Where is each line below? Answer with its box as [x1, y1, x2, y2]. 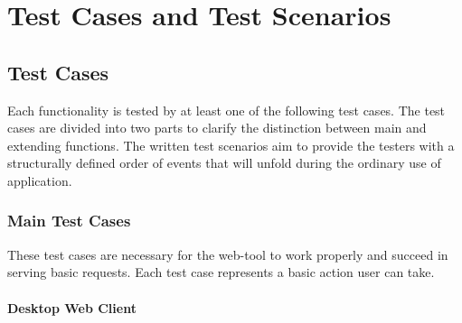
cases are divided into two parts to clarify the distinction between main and [7, 118, 427, 137]
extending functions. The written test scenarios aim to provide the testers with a [7, 135, 455, 154]
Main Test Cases [7, 209, 131, 232]
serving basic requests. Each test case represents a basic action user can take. [7, 263, 435, 281]
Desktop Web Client [7, 298, 137, 317]
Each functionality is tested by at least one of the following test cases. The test [7, 100, 446, 119]
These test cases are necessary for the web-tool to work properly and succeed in [7, 245, 448, 263]
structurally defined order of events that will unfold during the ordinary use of [7, 153, 441, 172]
